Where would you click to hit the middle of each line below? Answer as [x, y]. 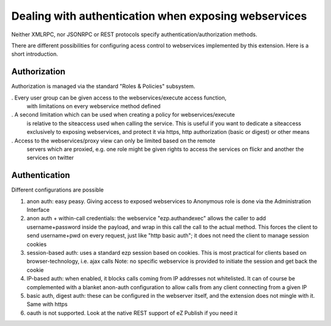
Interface [38, 210]
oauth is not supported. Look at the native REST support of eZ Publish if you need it [132, 312]
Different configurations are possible [58, 190]
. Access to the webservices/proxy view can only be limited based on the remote [113, 141]
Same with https [47, 305]
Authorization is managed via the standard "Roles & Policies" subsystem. [103, 87]
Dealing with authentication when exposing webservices [159, 16]
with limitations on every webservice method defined [93, 106]
